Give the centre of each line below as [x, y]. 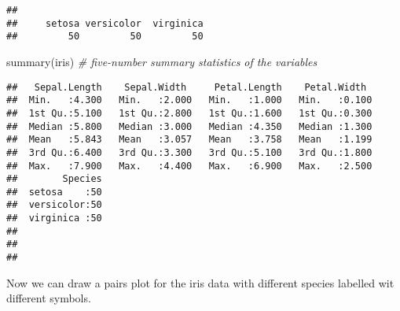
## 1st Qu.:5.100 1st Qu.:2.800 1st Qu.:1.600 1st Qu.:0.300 [189, 113]
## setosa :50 [54, 192]
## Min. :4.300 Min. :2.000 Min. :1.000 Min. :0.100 [189, 100]
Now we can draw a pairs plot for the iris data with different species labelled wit [200, 282]
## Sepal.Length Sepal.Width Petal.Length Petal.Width [187, 87]
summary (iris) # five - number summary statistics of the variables [162, 61]
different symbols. [49, 298]
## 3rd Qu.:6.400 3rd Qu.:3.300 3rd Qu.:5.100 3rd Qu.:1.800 [189, 152]
